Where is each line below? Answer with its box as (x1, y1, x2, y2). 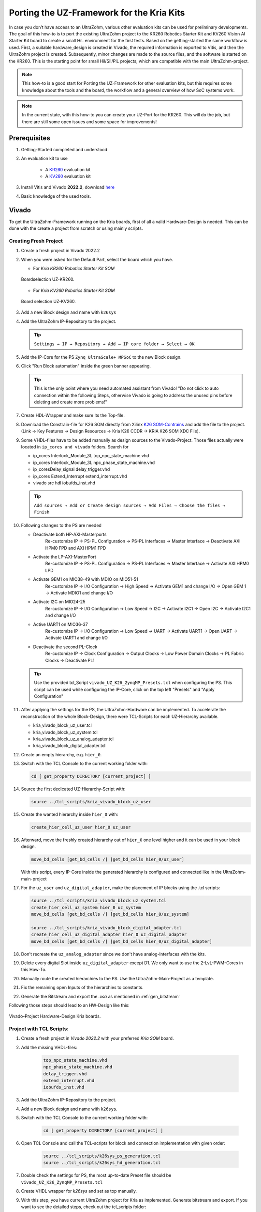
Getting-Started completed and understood (21, 146, 107, 152)
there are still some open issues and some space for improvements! (22, 119, 157, 125)
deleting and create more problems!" (34, 399, 107, 405)
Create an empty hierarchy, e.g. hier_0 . (21, 751, 102, 757)
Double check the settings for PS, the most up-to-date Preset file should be (21, 1172, 172, 1178)
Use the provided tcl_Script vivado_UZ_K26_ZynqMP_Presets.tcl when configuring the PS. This (34, 680, 232, 686)
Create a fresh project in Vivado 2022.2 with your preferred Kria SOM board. (21, 1036, 174, 1041)
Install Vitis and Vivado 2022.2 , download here (21, 184, 115, 190)
